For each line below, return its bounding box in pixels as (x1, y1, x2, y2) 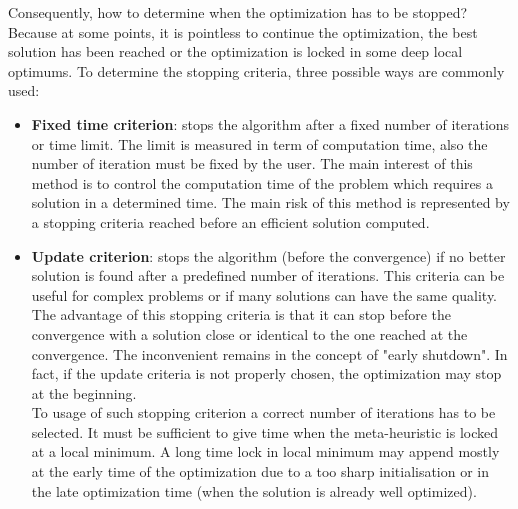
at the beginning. (31, 382, 137, 403)
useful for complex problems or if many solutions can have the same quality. (31, 284, 498, 305)
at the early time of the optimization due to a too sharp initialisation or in (31, 461, 490, 482)
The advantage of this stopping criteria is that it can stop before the (31, 304, 452, 325)
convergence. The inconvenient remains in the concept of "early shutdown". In (31, 343, 508, 364)
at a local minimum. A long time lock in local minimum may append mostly (31, 441, 500, 462)
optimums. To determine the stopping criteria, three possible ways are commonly (8, 60, 505, 81)
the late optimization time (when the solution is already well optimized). (31, 480, 477, 501)
